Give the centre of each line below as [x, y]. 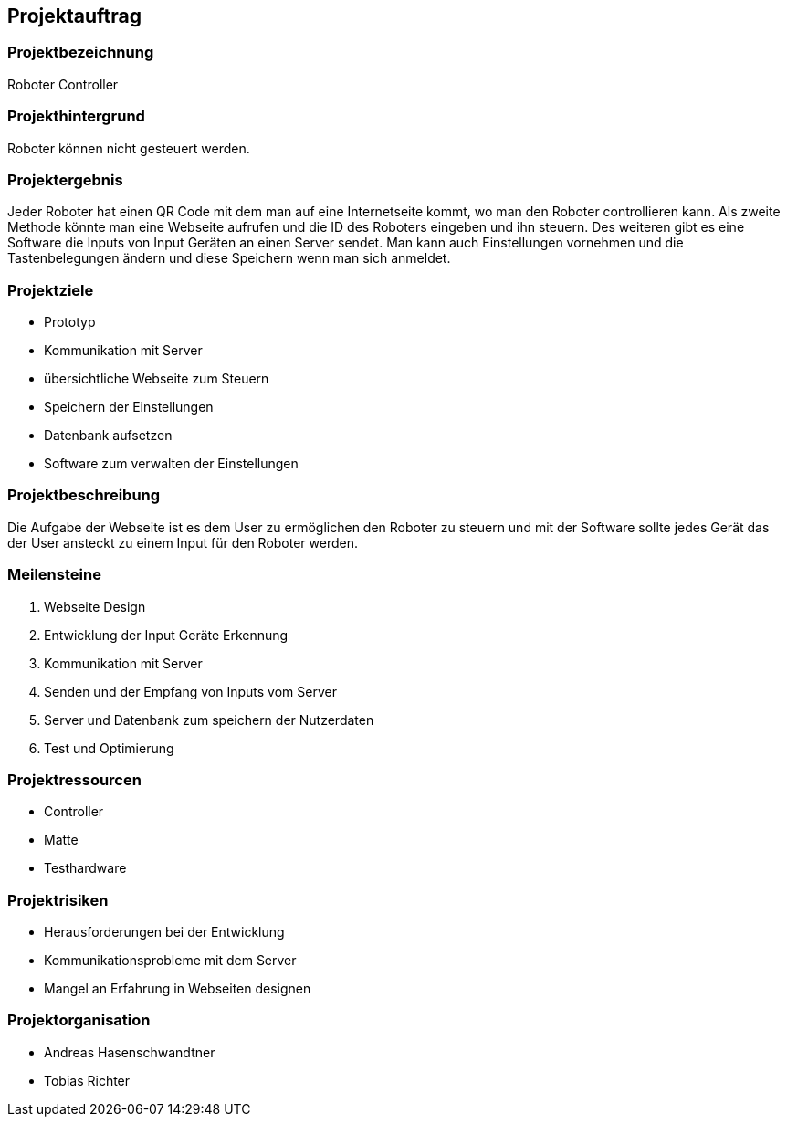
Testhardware [85, 868]
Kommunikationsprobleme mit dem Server [170, 961]
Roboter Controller [63, 84]
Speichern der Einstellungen [129, 407]
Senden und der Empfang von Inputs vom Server [190, 691]
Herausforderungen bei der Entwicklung [164, 932]
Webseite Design [95, 606]
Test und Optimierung [109, 748]
